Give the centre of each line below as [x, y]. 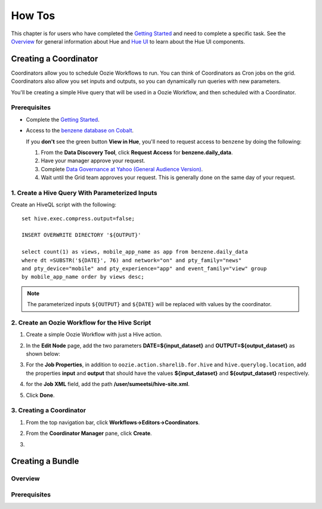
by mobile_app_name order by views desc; [83, 277]
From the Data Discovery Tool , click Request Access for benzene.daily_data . [137, 152]
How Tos [33, 16]
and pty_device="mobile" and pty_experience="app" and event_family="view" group [144, 268]
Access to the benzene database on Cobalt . [80, 131]
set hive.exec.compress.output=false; [78, 218]
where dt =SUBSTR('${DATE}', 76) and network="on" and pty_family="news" [132, 260]
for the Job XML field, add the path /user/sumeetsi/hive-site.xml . [108, 384]
